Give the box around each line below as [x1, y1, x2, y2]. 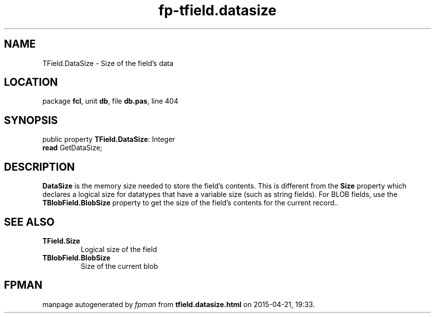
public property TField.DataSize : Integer [42, 135, 175, 144]
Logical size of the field [80, 245, 157, 254]
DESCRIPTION [4, 160, 75, 173]
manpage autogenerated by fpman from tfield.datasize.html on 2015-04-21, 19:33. [42, 300, 315, 309]
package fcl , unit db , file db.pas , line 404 [42, 97, 178, 106]
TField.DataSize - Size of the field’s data [42, 59, 174, 67]
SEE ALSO [4, 215, 55, 228]
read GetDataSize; [42, 143, 103, 152]
